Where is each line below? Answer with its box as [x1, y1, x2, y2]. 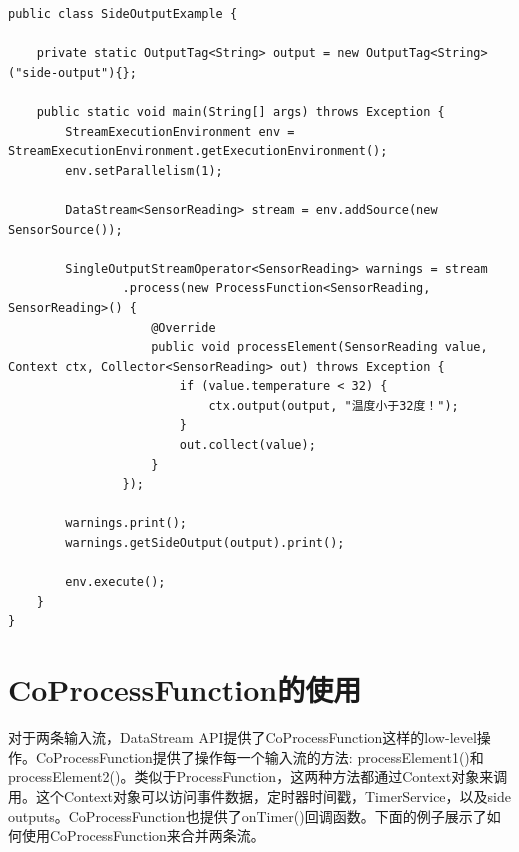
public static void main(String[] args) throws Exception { [36, 104, 445, 119]
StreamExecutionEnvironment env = [65, 124, 295, 139]
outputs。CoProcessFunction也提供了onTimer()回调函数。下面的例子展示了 [8, 805, 487, 826]
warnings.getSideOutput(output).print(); [65, 536, 345, 551]
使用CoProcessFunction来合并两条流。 [21, 825, 265, 846]
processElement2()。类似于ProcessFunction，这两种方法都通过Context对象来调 [8, 766, 508, 787]
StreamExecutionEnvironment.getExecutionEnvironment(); [8, 144, 388, 159]
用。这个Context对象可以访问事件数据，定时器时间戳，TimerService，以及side [8, 785, 511, 806]
